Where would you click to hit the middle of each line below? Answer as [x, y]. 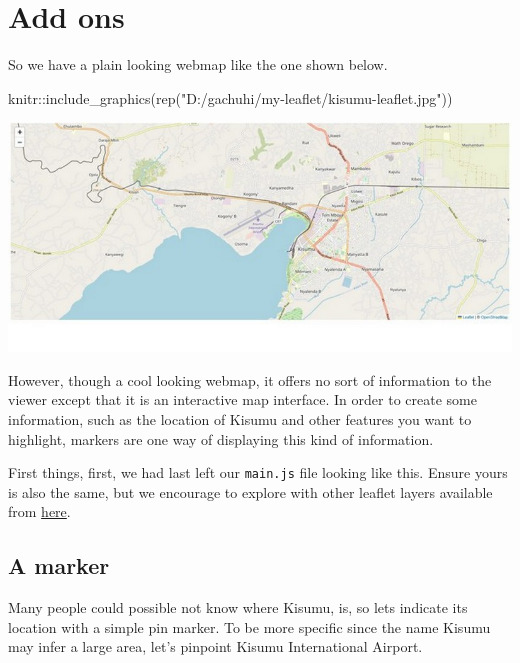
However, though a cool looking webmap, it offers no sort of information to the [250, 379]
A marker [59, 565]
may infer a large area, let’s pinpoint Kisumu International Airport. [215, 646]
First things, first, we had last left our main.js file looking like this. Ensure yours [258, 472]
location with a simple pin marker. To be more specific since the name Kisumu [249, 626]
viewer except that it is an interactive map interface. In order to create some [242, 399]
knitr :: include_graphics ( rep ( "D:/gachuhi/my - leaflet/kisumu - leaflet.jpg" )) [230, 97]
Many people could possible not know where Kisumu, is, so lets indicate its [238, 607]
